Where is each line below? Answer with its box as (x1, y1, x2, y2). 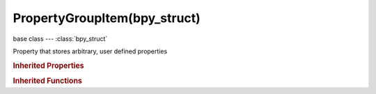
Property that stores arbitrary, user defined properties (13, 47, 168, 55)
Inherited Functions (13, 76, 83, 86)
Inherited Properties (13, 61, 85, 70)
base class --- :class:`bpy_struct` (13, 35, 108, 43)
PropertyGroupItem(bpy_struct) (13, 10, 201, 26)
